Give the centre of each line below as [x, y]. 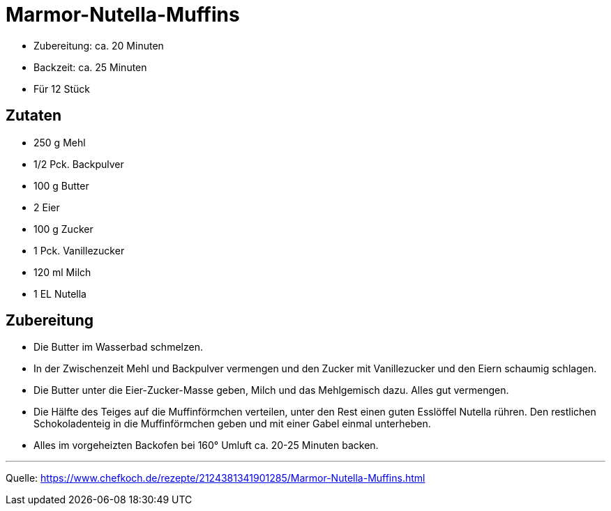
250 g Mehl [60, 142]
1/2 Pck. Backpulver [79, 164]
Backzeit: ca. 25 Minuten [90, 67]
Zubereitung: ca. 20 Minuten [99, 45]
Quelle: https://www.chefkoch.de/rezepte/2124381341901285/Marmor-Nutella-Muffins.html [216, 478]
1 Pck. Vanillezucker [79, 250]
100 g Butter [61, 185]
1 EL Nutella [60, 293]
